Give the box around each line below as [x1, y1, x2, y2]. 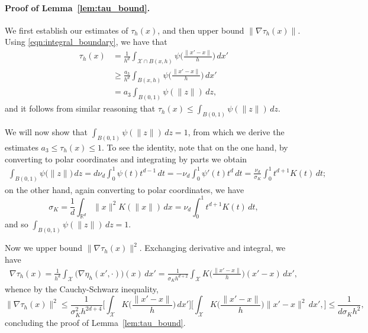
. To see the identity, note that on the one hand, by [102, 141, 288, 153]
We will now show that [5, 126, 88, 138]
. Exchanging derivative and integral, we [139, 241, 286, 254]
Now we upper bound [5, 241, 83, 254]
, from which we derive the [188, 126, 285, 138]
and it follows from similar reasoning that [5, 102, 156, 115]
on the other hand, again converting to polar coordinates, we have [5, 183, 244, 195]
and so [5, 218, 28, 230]
